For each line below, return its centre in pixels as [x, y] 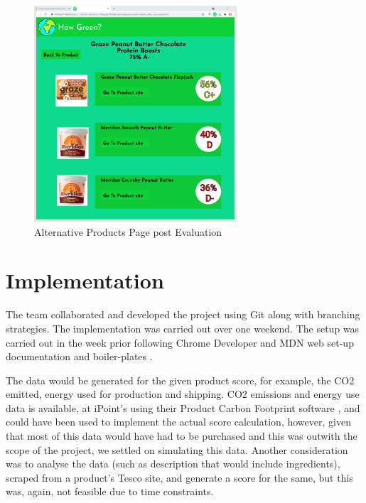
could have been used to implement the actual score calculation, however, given [178, 422]
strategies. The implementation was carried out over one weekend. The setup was [183, 328]
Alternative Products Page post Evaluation [128, 231]
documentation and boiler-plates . [79, 356]
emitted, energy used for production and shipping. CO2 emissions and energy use [183, 394]
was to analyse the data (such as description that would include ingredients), [173, 464]
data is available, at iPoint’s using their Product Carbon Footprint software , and [183, 407]
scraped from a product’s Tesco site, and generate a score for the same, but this [179, 477]
